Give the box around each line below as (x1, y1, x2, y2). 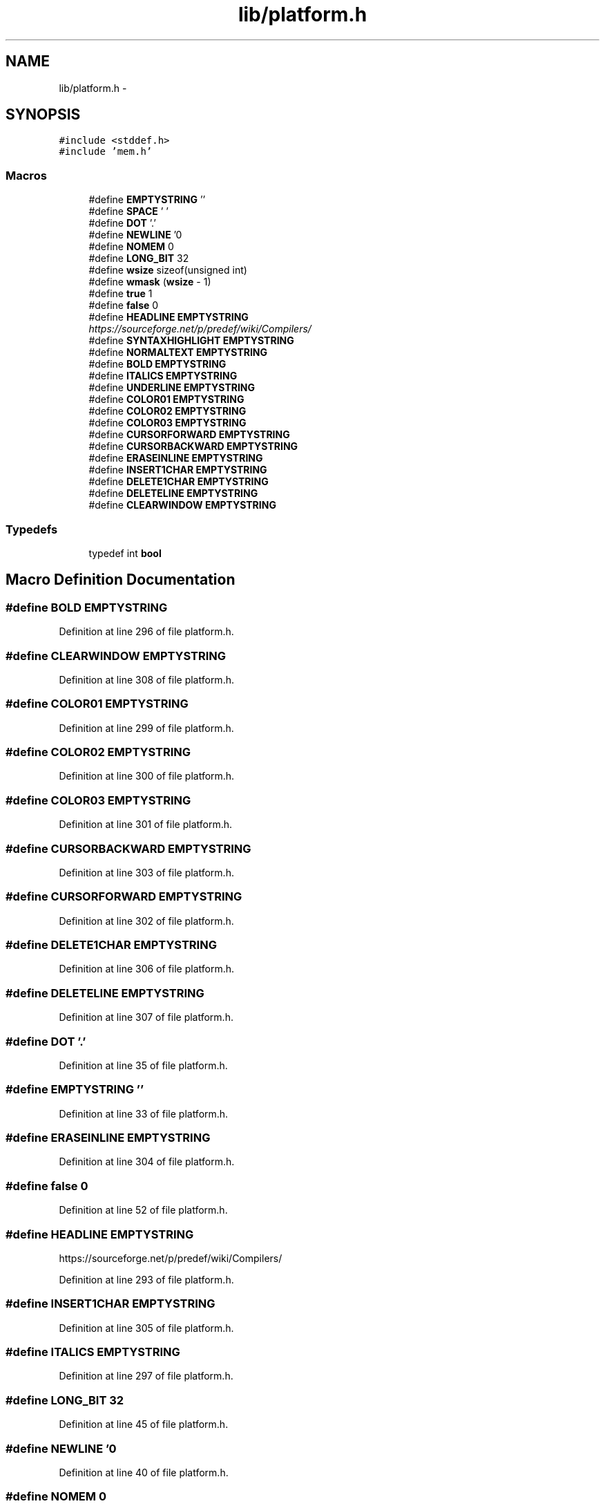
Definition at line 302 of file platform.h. (59, 914, 234, 927)
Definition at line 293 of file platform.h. (59, 1273, 234, 1286)
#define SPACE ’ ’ (88, 205, 169, 218)
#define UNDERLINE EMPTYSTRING (88, 382, 256, 394)
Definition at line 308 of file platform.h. (59, 673, 234, 686)
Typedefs (6, 522, 58, 536)
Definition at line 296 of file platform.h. (59, 625, 234, 638)
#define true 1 (88, 288, 153, 300)
